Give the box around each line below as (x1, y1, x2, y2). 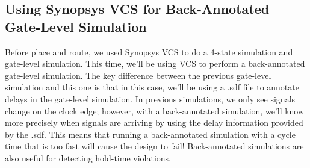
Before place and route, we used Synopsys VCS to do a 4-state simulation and (5, 45, 293, 58)
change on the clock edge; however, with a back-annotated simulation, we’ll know (5, 104, 305, 117)
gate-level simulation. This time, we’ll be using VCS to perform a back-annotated (5, 57, 305, 70)
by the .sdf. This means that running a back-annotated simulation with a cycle (5, 128, 296, 140)
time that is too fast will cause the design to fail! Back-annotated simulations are (5, 140, 304, 152)
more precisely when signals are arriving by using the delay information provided (5, 116, 303, 129)
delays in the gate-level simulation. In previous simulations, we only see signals (5, 92, 296, 105)
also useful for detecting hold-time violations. (5, 151, 172, 164)
